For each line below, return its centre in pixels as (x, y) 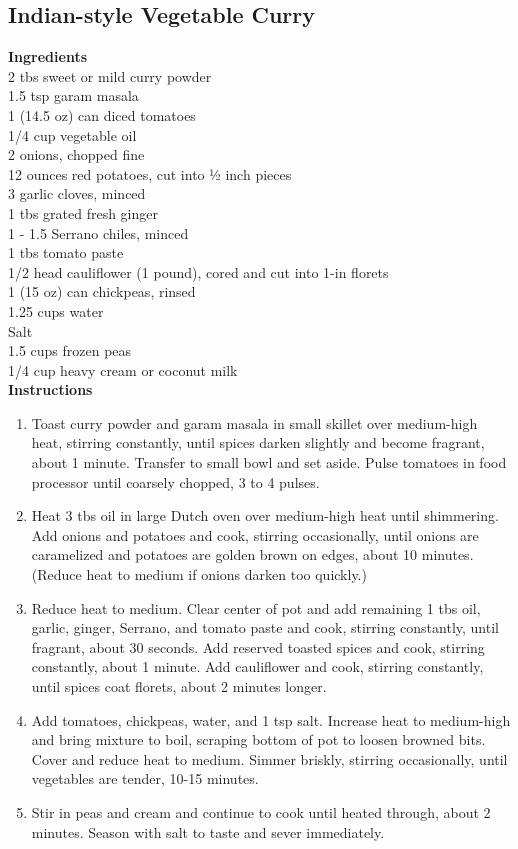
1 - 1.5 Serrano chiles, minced (98, 232)
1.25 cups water (56, 310)
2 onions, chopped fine (76, 154)
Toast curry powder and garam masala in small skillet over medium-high (254, 422)
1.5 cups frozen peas (70, 350)
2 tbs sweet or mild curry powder (110, 75)
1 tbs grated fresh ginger (83, 212)
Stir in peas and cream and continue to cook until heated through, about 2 (261, 811)
